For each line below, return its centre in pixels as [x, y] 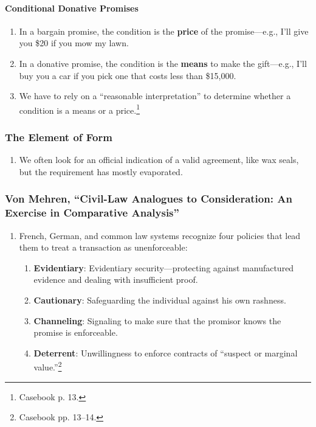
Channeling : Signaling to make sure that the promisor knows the [157, 320]
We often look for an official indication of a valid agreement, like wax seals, [159, 160]
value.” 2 [48, 366]
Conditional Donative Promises [72, 8]
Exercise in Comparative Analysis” [92, 213]
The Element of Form [59, 137]
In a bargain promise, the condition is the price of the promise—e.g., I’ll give [164, 31]
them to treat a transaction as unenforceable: [103, 247]
